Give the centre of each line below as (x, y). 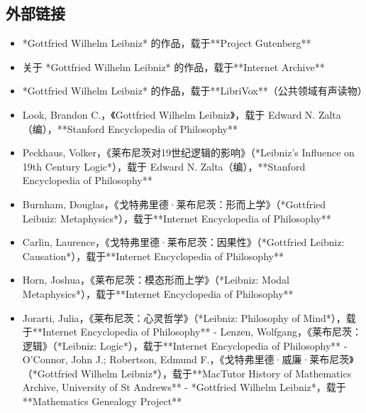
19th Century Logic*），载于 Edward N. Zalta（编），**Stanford (164, 166)
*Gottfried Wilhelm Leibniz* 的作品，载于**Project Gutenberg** (167, 43)
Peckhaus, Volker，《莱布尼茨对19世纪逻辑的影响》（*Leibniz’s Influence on (188, 152)
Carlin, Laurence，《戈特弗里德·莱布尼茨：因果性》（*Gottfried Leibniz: (183, 242)
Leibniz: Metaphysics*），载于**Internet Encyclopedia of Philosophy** (177, 218)
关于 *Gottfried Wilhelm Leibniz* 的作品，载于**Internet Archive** (173, 66)
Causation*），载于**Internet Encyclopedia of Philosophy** (153, 256)
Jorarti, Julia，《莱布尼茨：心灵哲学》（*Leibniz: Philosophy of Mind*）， (184, 317)
